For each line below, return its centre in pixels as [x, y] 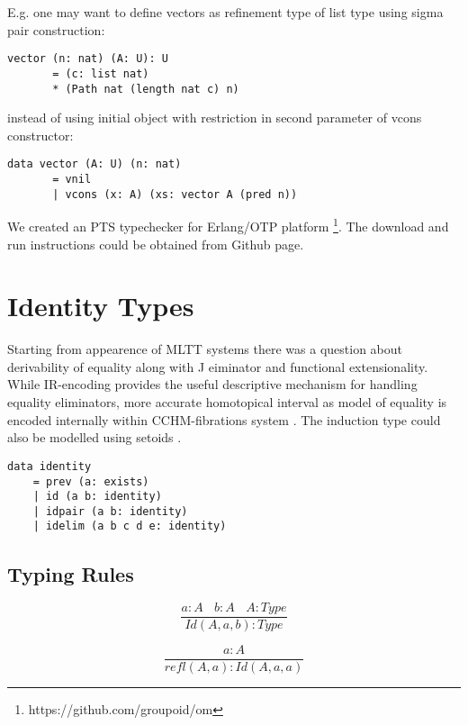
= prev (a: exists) [91, 481]
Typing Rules [71, 573]
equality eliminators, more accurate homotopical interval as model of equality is [227, 402]
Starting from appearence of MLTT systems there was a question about [205, 349]
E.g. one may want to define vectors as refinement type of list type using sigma [225, 12]
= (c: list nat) [101, 73]
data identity [49, 466]
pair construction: [56, 29]
